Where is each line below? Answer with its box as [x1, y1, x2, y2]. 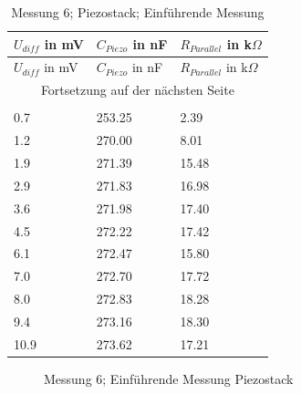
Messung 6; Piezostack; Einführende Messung [11, 3, 265, 21]
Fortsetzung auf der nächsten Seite [40, 80, 234, 99]
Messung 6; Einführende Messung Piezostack [44, 368, 294, 388]
